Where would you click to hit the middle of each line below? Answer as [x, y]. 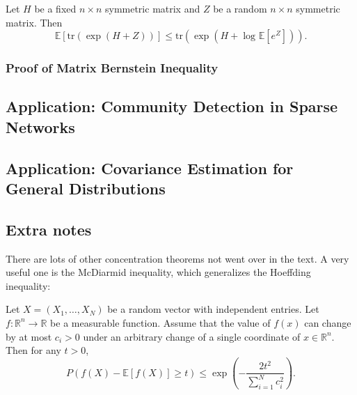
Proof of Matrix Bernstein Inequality [112, 68]
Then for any [33, 350]
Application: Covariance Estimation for [150, 168]
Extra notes [49, 229]
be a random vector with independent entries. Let [213, 309]
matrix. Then [34, 22]
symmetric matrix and [152, 8]
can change [328, 322]
